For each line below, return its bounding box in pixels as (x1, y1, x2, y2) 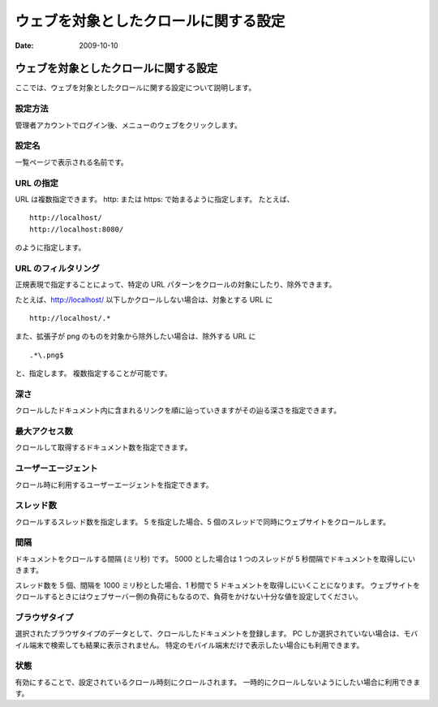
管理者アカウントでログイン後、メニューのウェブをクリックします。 (15, 120, 243, 130)
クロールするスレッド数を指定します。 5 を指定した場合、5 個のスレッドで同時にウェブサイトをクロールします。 (15, 516, 391, 527)
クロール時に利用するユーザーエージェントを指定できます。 (15, 480, 214, 489)
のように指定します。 (15, 243, 86, 252)
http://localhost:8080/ (29, 224, 124, 234)
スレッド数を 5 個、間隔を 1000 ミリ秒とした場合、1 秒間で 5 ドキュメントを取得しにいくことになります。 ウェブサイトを (15, 580, 421, 590)
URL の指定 (15, 177, 58, 188)
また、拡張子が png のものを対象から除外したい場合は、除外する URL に (15, 331, 256, 341)
